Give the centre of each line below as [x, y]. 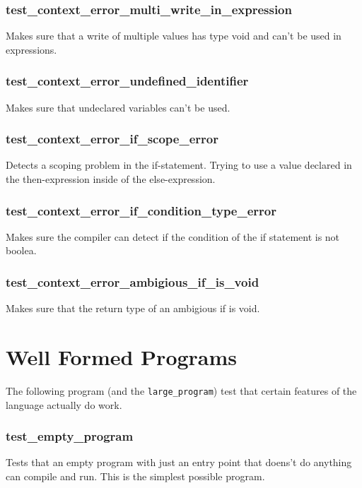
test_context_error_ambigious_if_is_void [133, 281]
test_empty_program [70, 436]
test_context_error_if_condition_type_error [141, 210]
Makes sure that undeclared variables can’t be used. [118, 107]
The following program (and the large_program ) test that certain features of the [181, 390]
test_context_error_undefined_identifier [127, 81]
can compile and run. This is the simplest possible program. [135, 476]
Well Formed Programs [122, 357]
